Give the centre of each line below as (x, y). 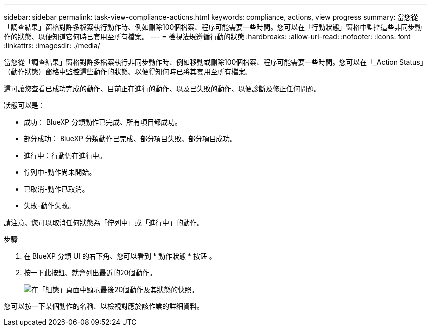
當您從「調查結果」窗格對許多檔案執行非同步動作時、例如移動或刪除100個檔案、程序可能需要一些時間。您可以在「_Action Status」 (215, 62)
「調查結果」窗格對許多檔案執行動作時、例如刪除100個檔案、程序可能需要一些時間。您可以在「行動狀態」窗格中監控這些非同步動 (213, 27)
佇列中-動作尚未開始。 (60, 172)
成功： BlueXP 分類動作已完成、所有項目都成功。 (103, 122)
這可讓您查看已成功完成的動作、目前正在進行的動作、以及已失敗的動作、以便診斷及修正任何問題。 (162, 88)
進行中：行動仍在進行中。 (65, 155)
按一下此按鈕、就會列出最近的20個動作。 (90, 273)
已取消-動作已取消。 (56, 189)
